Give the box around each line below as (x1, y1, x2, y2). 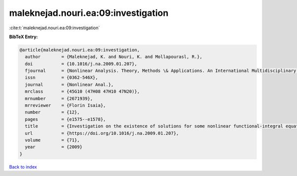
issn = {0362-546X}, (25, 75, 99, 80)
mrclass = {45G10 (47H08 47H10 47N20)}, (25, 89, 140, 94)
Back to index (9, 164, 37, 170)
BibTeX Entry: (9, 34, 38, 40)
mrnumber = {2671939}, (25, 96, 93, 101)
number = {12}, (25, 110, 80, 115)
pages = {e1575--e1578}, (25, 117, 106, 122)
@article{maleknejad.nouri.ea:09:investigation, (19, 47, 140, 53)
